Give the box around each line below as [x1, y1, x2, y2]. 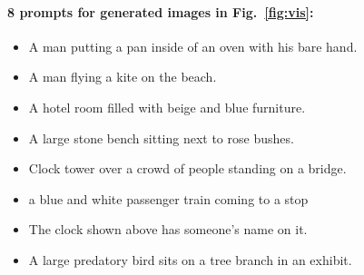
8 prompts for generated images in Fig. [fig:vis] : [7, 2, 314, 21]
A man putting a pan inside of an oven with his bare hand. [28, 36, 358, 55]
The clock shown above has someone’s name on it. [28, 220, 308, 239]
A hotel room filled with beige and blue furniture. [28, 97, 306, 116]
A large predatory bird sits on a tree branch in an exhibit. [28, 250, 352, 269]
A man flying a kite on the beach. [28, 67, 217, 86]
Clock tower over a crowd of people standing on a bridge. [28, 159, 347, 178]
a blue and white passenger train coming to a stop [28, 189, 309, 208]
